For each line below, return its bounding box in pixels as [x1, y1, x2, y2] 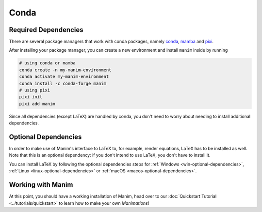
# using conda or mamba [19, 61, 76, 66]
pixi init [19, 94, 43, 100]
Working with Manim [9, 181, 73, 189]
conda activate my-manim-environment [19, 74, 109, 79]
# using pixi [19, 88, 50, 93]
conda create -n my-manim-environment [19, 67, 112, 73]
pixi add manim [19, 101, 55, 106]
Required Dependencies [9, 26, 83, 34]
